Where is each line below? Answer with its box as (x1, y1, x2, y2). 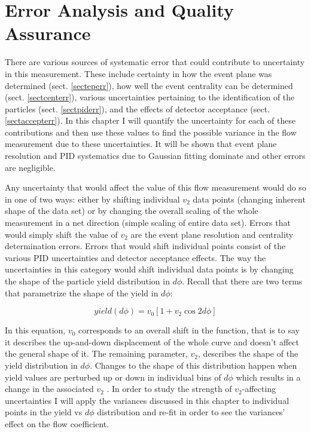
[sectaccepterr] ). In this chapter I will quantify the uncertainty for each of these (5, 114, 296, 127)
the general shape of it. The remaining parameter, (5, 347, 188, 360)
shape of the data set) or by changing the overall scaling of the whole (5, 204, 258, 217)
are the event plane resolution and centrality (130, 228, 294, 240)
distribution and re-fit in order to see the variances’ (97, 406, 285, 418)
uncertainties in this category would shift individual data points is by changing (5, 263, 294, 275)
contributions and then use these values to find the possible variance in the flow (5, 125, 297, 138)
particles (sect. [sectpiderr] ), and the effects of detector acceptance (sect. (5, 102, 270, 115)
